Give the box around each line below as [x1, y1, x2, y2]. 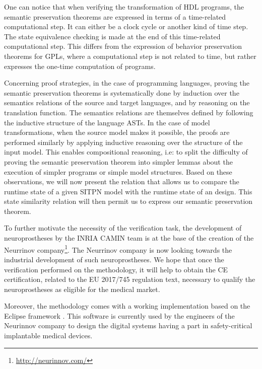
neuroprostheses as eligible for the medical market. [4, 283, 160, 294]
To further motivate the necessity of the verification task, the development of [4, 223, 242, 233]
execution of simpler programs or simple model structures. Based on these [4, 166, 232, 177]
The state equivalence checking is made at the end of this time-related [4, 31, 221, 41]
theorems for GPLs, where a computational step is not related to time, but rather [4, 50, 256, 61]
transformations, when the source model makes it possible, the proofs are [4, 127, 230, 137]
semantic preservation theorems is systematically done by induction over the [4, 87, 239, 98]
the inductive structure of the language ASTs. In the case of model [4, 117, 210, 127]
